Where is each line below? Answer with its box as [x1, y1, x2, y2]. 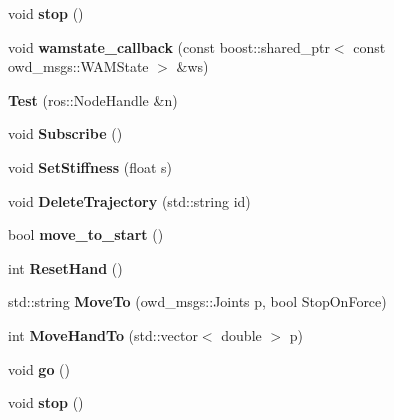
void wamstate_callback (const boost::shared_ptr [8, 36, 330, 57]
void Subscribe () [8, 123, 123, 144]
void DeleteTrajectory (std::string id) [8, 190, 251, 211]
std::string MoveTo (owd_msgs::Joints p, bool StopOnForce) [8, 291, 387, 312]
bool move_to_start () [8, 224, 164, 245]
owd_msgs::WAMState [8, 56, 149, 77]
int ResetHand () [8, 257, 123, 278]
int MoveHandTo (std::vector [8, 324, 198, 345]
